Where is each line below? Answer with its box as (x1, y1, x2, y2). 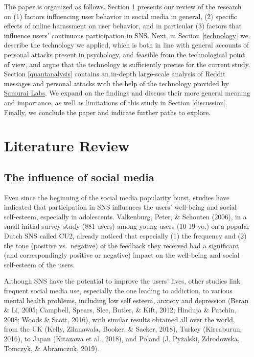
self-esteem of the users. (4, 259, 75, 269)
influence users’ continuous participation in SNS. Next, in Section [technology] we (4, 30, 248, 40)
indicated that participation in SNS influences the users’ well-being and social (4, 202, 237, 212)
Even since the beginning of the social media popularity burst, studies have (4, 192, 230, 202)
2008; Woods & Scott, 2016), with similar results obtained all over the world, (4, 314, 235, 324)
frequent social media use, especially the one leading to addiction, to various (4, 286, 232, 296)
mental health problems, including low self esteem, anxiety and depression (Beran (4, 295, 249, 305)
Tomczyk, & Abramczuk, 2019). (4, 343, 99, 353)
